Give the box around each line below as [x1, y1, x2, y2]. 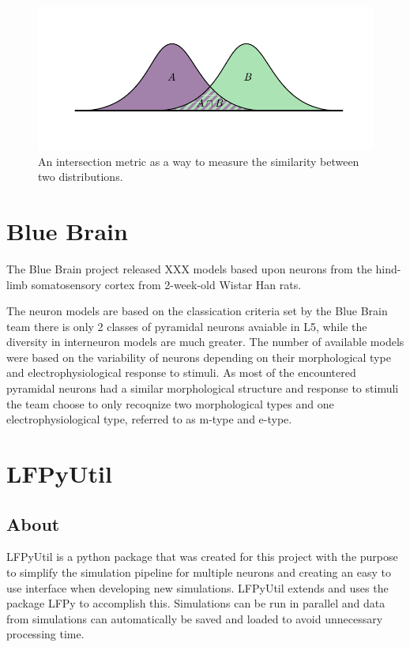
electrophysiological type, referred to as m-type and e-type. [6, 411, 292, 427]
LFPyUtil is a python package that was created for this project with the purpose [6, 548, 398, 565]
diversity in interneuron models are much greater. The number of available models [6, 333, 404, 350]
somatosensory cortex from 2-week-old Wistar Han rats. [31, 276, 302, 292]
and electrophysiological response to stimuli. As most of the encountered [6, 364, 356, 381]
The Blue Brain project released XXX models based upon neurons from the [6, 260, 372, 276]
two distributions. [38, 168, 123, 185]
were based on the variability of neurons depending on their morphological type [6, 348, 391, 365]
